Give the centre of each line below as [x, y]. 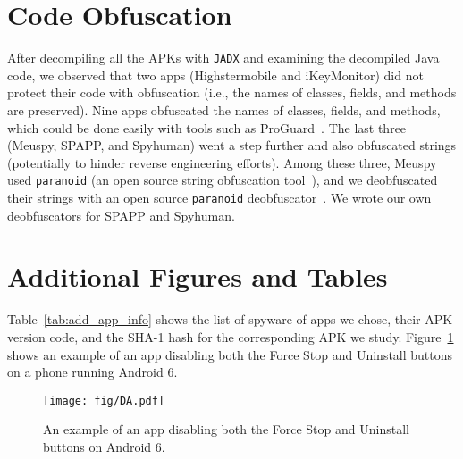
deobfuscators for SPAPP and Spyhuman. [121, 215]
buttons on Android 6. [104, 446]
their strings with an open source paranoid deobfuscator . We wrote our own [219, 197]
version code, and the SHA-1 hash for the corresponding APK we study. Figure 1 [231, 336]
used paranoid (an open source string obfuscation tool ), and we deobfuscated [223, 180]
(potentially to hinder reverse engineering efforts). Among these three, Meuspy [222, 162]
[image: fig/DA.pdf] [104, 401]
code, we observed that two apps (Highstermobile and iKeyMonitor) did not [215, 75]
